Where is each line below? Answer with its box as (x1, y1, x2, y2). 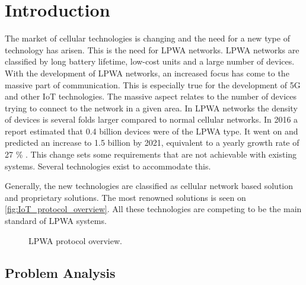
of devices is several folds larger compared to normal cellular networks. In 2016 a (5, 113, 298, 126)
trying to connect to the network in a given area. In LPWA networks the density (5, 101, 298, 114)
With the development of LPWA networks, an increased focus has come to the (5, 66, 289, 79)
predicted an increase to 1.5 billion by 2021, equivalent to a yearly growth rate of (5, 136, 299, 149)
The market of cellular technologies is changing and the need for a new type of (5, 32, 290, 44)
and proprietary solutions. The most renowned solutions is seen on (5, 191, 246, 203)
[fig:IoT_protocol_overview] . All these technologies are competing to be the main (5, 203, 302, 215)
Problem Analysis (5, 263, 116, 281)
